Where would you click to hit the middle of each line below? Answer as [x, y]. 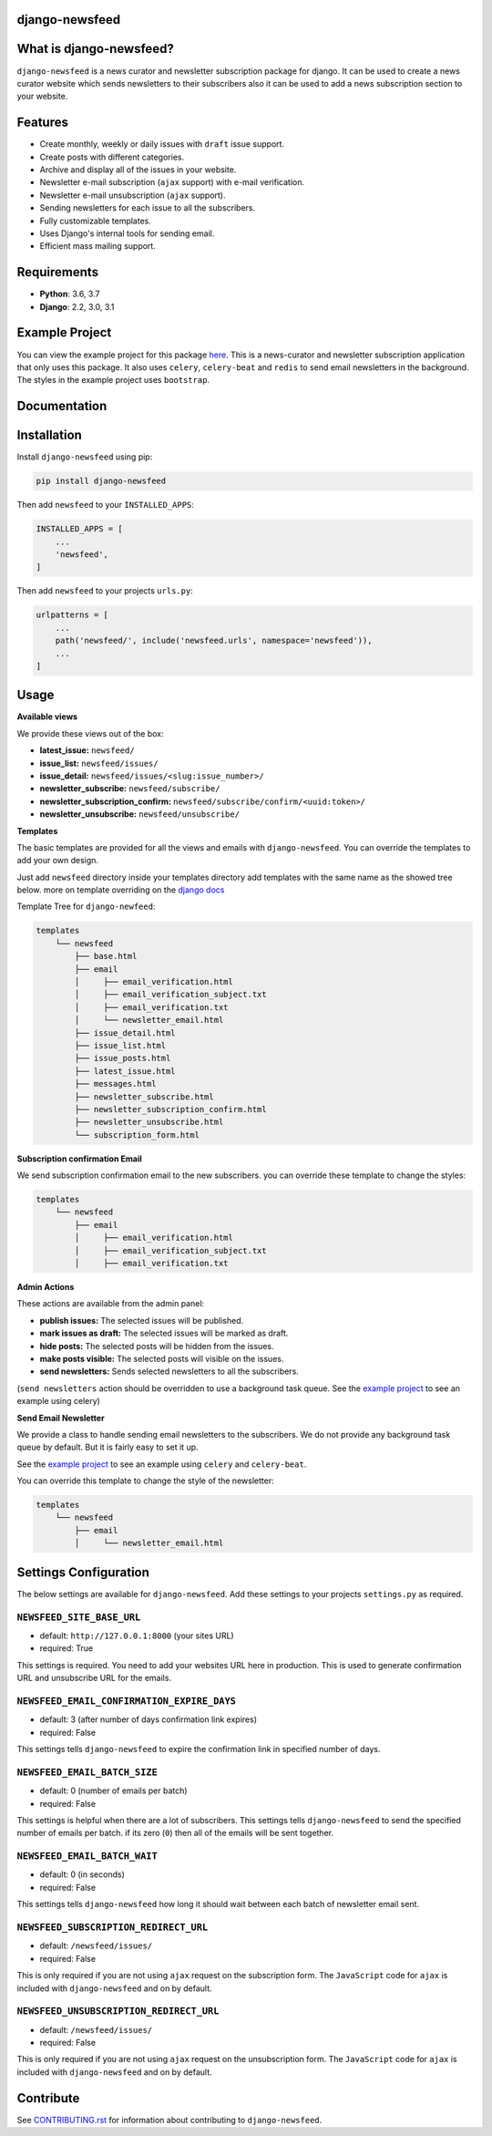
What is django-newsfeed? [96, 49]
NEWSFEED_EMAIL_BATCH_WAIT [87, 1857]
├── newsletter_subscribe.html [144, 1097]
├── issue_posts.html [123, 1058]
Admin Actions [46, 1287]
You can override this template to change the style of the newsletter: [145, 1481]
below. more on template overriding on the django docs [121, 890]
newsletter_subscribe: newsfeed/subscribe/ [130, 789]
